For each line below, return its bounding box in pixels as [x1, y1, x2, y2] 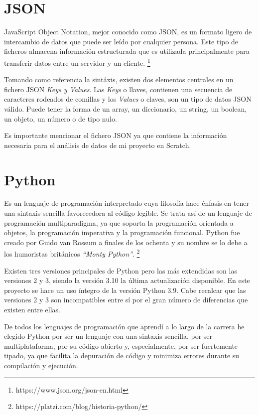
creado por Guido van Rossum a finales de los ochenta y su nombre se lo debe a [4, 237, 248, 247]
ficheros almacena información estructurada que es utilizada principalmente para [4, 46, 250, 56]
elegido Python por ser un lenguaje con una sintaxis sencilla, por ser [4, 331, 213, 341]
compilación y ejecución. [4, 360, 78, 370]
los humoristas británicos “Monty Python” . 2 [4, 247, 140, 259]
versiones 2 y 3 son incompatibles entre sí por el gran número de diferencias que [4, 294, 248, 305]
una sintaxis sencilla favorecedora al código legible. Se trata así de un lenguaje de [4, 208, 252, 218]
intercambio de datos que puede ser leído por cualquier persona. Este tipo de [4, 36, 239, 46]
